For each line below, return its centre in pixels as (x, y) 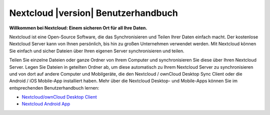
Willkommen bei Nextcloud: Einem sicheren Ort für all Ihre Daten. (78, 28)
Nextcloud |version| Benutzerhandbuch (94, 13)
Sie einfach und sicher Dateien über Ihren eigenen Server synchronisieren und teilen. (97, 51)
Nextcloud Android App (46, 104)
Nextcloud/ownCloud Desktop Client (59, 97)
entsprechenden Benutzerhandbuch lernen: (54, 88)
